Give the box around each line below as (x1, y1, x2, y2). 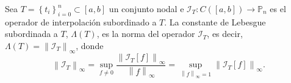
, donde (76, 39, 104, 51)
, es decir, (207, 27, 243, 40)
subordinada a (5, 27, 58, 40)
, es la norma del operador (96, 27, 195, 40)
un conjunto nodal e (109, 2, 184, 15)
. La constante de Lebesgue (164, 15, 266, 28)
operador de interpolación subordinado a (5, 15, 157, 28)
